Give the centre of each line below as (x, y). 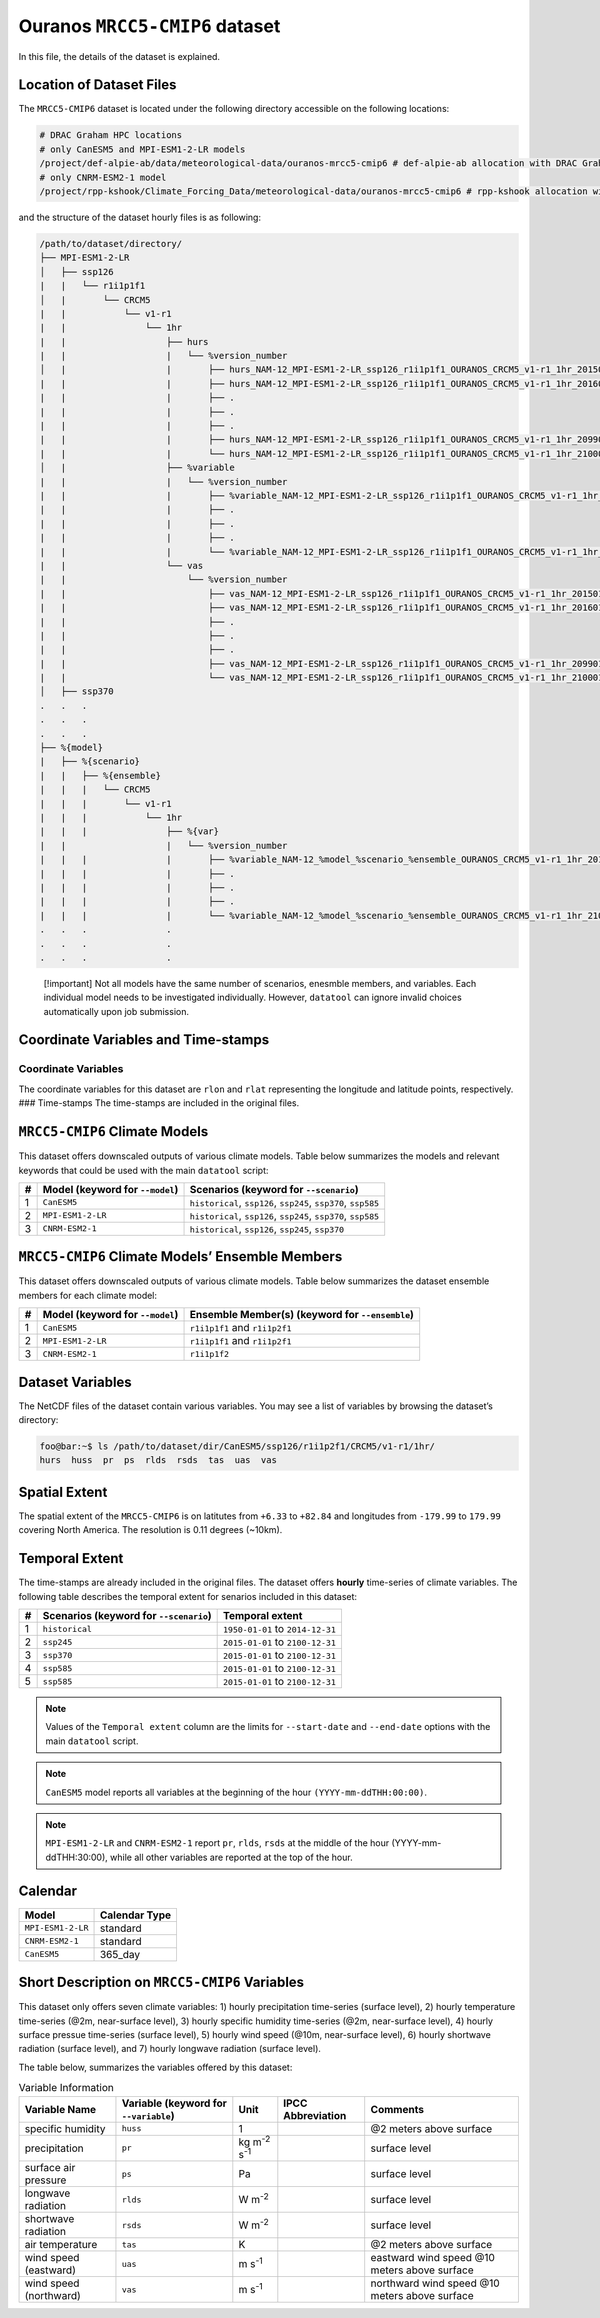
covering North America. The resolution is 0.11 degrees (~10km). (150, 1530)
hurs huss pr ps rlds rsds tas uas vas (158, 1460)
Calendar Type (135, 1915)
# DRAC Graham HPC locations (111, 135)
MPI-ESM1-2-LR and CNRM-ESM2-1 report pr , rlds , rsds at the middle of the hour (217, 1843)
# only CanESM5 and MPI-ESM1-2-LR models (142, 149)
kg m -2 (254, 2141)
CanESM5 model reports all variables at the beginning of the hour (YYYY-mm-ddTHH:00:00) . (236, 1792)
